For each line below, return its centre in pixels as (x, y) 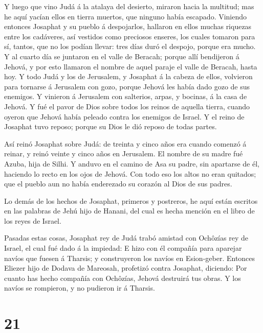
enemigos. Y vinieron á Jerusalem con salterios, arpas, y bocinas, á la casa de (126, 96)
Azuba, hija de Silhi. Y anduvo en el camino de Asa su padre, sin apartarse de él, (132, 163)
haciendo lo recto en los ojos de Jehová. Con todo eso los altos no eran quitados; (130, 173)
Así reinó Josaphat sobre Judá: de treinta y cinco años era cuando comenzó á (125, 143)
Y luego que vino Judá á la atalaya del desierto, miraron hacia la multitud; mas (129, 6)
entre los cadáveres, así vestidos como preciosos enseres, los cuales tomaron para (130, 36)
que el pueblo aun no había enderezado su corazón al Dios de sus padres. (118, 184)
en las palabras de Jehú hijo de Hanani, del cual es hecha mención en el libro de (129, 211)
